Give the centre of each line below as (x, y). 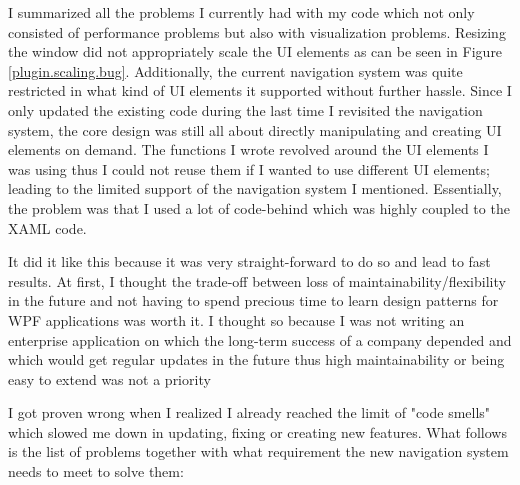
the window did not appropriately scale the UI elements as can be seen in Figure (255, 51)
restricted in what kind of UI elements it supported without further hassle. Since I (260, 90)
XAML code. (47, 227)
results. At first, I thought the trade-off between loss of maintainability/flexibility (257, 280)
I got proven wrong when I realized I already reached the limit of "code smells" (249, 412)
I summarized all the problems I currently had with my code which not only (241, 12)
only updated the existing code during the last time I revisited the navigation (245, 109)
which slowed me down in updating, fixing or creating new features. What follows (257, 431)
